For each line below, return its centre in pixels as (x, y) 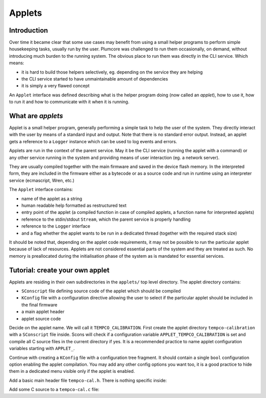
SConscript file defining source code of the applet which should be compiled (101, 291)
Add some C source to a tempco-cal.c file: (54, 390)
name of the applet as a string (52, 199)
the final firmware (39, 305)
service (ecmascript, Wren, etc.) (42, 180)
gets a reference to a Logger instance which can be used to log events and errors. (93, 141)
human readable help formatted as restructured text (74, 205)
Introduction (29, 30)
